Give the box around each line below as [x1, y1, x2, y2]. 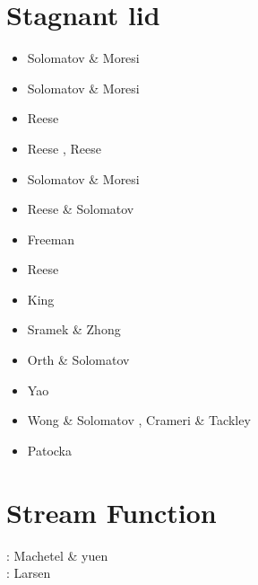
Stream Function [6, 493, 217, 530]
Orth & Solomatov [27, 350, 130, 369]
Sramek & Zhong [27, 320, 121, 339]
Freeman [27, 229, 75, 248]
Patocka [27, 440, 72, 459]
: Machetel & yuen [6, 545, 108, 564]
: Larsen [6, 563, 51, 582]
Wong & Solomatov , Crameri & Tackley [27, 411, 251, 430]
